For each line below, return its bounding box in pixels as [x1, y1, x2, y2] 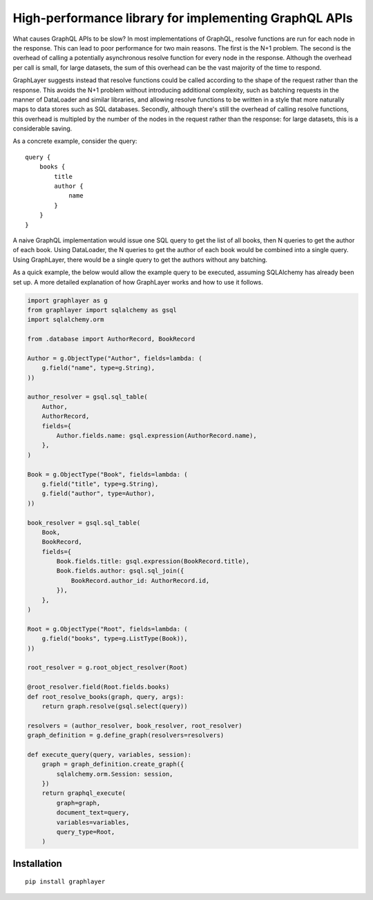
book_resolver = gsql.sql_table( [27, 519, 141, 526]
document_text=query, [56, 809, 130, 816]
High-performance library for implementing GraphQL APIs [12, 10, 354, 26]
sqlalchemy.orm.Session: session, [56, 770, 173, 778]
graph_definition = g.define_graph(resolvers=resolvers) [27, 731, 224, 739]
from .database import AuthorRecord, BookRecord [27, 335, 195, 343]
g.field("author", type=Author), [41, 490, 155, 497]
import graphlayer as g [27, 296, 108, 304]
